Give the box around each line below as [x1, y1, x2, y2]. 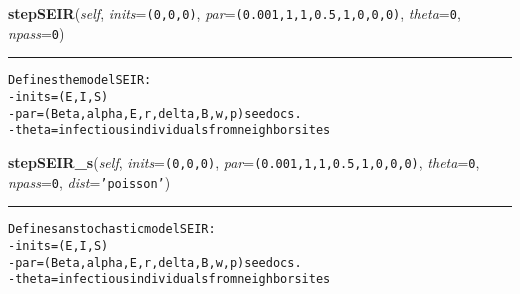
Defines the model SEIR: [8, 73, 152, 88]
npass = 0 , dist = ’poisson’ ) [8, 171, 171, 192]
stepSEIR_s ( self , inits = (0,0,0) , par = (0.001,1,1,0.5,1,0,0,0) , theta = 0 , [8, 151, 480, 172]
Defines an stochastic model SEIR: [8, 222, 216, 237]
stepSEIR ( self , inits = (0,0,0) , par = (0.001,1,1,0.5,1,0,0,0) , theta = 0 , [8, 3, 461, 23]
